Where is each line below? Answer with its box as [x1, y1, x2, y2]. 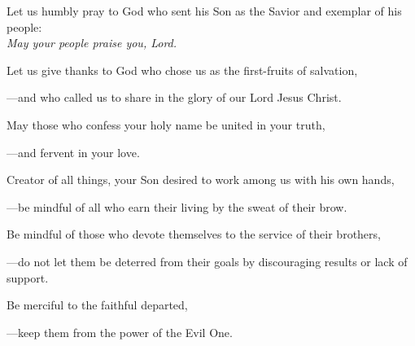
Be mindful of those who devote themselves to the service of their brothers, [7, 226, 381, 243]
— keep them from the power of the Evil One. [7, 323, 233, 340]
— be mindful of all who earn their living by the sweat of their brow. [7, 198, 347, 215]
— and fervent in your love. [7, 143, 140, 160]
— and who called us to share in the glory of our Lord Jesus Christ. [7, 89, 342, 106]
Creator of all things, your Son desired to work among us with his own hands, [7, 171, 395, 188]
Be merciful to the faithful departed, [7, 296, 188, 313]
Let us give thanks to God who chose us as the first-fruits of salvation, [7, 61, 358, 78]
